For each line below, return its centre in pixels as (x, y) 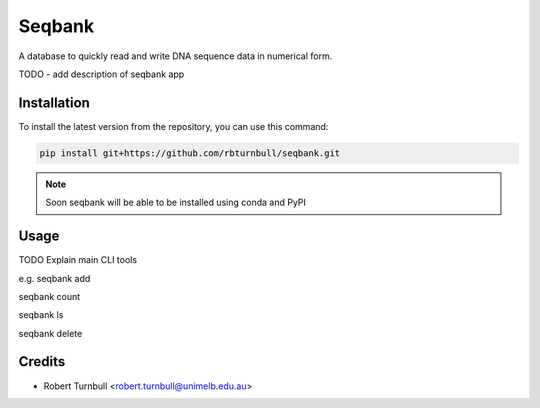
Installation (54, 102)
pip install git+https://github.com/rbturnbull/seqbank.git (190, 153)
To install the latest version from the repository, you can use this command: (173, 126)
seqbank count (49, 296)
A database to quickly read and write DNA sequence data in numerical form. (175, 56)
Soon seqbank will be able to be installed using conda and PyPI (176, 202)
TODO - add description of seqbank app (101, 74)
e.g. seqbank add (54, 278)
